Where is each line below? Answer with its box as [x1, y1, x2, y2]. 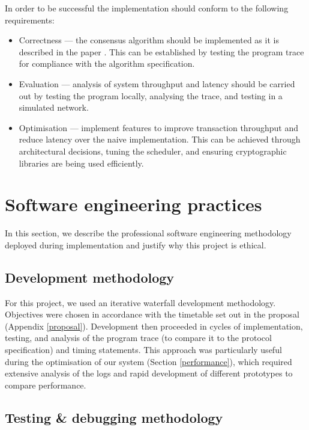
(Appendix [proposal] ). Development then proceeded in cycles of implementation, [5, 319, 303, 332]
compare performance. [5, 378, 86, 391]
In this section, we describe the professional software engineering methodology [5, 227, 292, 239]
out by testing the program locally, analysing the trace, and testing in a [19, 89, 283, 102]
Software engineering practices [5, 192, 262, 217]
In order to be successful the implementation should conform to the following [5, 2, 289, 14]
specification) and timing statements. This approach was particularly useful [5, 343, 282, 356]
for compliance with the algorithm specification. [19, 57, 195, 70]
